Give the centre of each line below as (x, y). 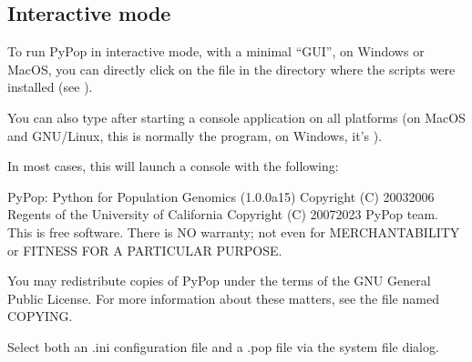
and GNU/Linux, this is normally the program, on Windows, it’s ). (195, 135)
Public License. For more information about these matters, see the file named (223, 298)
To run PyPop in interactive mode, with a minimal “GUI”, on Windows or (216, 51)
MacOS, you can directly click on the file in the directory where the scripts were (231, 69)
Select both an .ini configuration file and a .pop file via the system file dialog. (223, 346)
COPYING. (40, 316)
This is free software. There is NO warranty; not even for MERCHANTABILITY (234, 231)
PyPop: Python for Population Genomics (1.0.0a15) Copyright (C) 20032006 (221, 196)
